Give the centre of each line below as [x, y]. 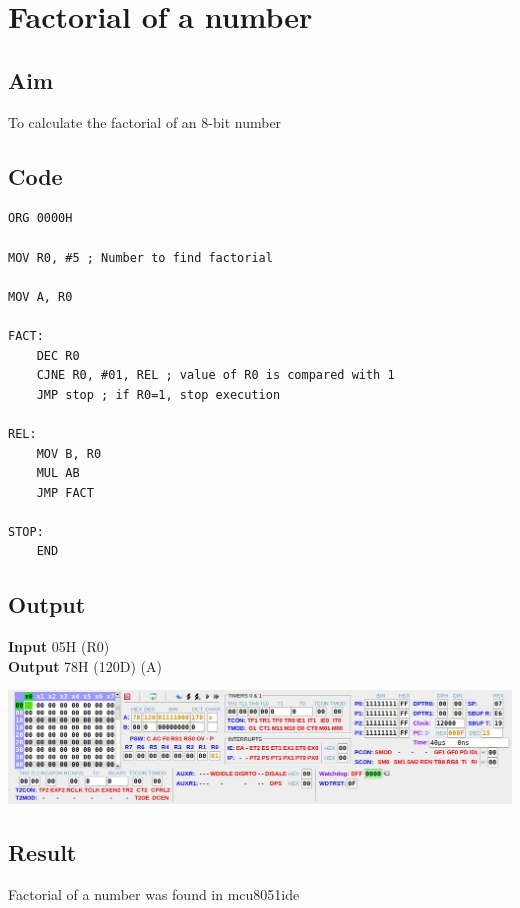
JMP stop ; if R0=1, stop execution [158, 394]
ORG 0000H [40, 218]
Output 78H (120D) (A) [85, 665]
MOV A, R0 [40, 296]
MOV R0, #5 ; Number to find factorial [140, 257]
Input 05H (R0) [59, 646]
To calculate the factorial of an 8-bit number [145, 121]
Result [42, 852]
